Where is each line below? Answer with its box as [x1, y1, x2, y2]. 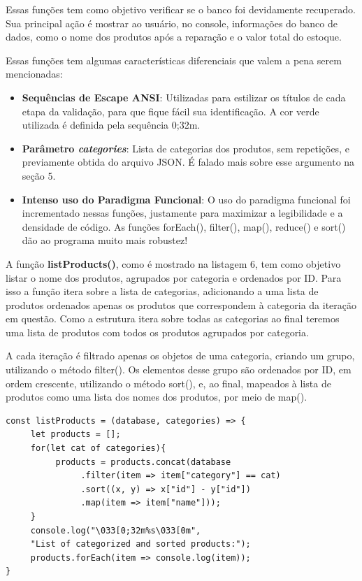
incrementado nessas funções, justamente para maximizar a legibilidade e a [22, 206, 343, 220]
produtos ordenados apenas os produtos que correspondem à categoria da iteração [6, 297, 357, 312]
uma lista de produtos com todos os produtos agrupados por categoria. [6, 324, 309, 339]
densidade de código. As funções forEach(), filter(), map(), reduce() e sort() [22, 219, 346, 234]
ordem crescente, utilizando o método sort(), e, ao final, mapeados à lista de [6, 375, 331, 390]
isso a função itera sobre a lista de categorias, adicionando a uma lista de [6, 284, 319, 299]
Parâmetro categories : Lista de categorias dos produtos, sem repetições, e [22, 141, 349, 155]
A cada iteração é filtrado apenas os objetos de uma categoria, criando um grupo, [6, 348, 355, 363]
